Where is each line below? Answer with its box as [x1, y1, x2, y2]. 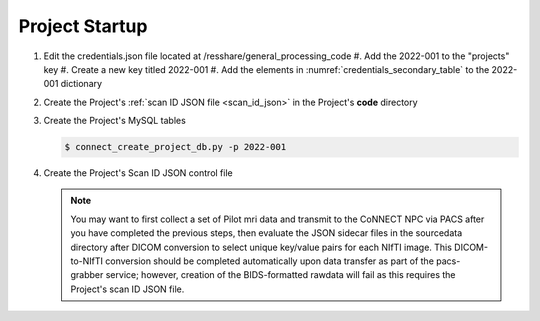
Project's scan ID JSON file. [70, 283, 185, 295]
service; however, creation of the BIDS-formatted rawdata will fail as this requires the [105, 269, 456, 281]
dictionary [60, 78, 103, 90]
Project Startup [18, 15, 148, 37]
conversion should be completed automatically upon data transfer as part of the [105, 255, 435, 267]
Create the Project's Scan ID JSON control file [43, 167, 234, 179]
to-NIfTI [70, 255, 104, 267]
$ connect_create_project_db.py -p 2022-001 [64, 141, 287, 153]
